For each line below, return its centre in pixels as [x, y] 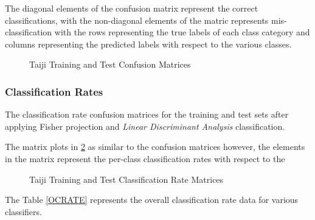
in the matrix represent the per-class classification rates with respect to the [145, 158]
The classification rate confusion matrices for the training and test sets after [147, 114]
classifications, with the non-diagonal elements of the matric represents [137, 20]
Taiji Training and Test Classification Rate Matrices [126, 179]
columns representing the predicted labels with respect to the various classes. [148, 44]
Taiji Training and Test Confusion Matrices [110, 64]
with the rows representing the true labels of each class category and [182, 32]
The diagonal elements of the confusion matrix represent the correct [132, 8]
